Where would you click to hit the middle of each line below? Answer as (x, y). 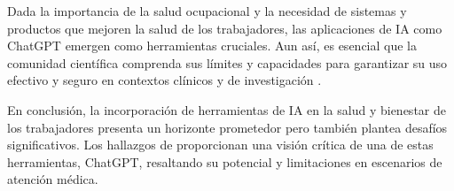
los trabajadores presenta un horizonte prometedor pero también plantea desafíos (227, 127)
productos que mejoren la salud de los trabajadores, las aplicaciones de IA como (225, 28)
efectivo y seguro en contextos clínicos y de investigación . (164, 80)
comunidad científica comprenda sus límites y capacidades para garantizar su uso (227, 62)
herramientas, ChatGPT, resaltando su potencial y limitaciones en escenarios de (225, 161)
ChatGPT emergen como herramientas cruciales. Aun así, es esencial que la (212, 46)
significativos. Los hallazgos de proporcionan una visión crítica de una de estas (220, 145)
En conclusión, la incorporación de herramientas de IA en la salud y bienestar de (227, 109)
